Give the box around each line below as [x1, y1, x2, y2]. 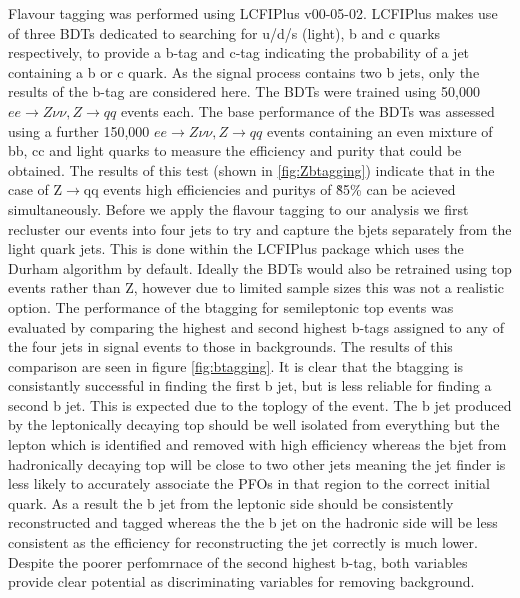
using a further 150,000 [8, 120, 150, 141]
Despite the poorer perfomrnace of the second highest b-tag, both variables [8, 551, 468, 572]
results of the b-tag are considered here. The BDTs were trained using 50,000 [8, 81, 480, 102]
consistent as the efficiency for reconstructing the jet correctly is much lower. [8, 532, 478, 553]
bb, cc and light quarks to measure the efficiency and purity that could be [8, 140, 462, 161]
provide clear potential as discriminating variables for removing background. [8, 571, 475, 592]
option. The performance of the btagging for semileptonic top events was [8, 296, 454, 317]
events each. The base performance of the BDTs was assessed [120, 100, 495, 121]
